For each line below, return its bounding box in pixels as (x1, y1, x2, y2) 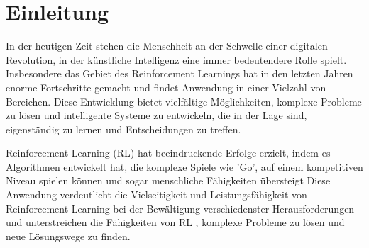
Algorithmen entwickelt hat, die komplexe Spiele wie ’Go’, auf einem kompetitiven (6, 159, 363, 174)
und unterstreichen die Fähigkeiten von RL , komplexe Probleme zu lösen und (6, 215, 345, 230)
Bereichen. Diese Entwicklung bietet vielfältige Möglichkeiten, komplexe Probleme (6, 94, 362, 108)
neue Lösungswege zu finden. (6, 228, 131, 243)
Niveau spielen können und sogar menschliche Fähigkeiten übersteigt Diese (6, 173, 331, 188)
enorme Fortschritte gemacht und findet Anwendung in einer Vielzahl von (6, 79, 326, 94)
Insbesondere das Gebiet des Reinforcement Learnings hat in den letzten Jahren (6, 66, 353, 81)
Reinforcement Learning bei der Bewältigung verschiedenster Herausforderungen (6, 201, 355, 215)
